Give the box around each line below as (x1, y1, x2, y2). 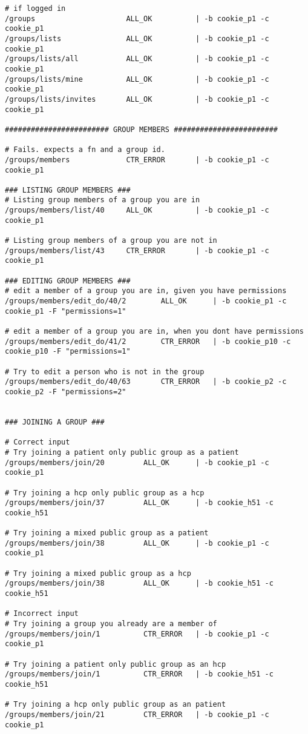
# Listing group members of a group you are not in (5, 236, 217, 245)
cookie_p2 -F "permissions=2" (5, 387, 126, 396)
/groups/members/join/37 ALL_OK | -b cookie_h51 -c (5, 498, 274, 508)
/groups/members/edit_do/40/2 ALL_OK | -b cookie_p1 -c (5, 297, 287, 306)
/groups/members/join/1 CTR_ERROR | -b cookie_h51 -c (5, 670, 274, 679)
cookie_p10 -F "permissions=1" (5, 347, 131, 356)
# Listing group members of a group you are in (5, 196, 200, 205)
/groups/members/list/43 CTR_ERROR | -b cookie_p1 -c (5, 246, 269, 255)
